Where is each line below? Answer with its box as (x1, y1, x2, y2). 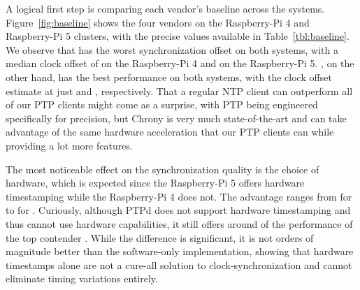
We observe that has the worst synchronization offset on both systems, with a (6, 42, 338, 57)
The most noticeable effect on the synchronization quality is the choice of (6, 161, 319, 176)
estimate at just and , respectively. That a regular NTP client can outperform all (6, 83, 353, 98)
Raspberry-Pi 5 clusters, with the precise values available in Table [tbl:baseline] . (6, 29, 350, 43)
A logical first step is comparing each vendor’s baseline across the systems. (6, 1, 325, 15)
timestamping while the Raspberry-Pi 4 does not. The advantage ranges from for (6, 189, 352, 203)
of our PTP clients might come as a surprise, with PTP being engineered (6, 97, 318, 112)
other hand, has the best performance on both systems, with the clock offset (6, 69, 332, 84)
